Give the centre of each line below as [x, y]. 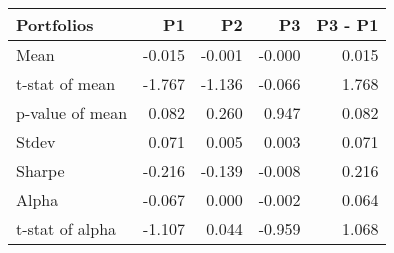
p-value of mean [72, 112]
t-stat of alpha [66, 228]
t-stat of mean [66, 83]
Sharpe [40, 170]
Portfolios [55, 24]
